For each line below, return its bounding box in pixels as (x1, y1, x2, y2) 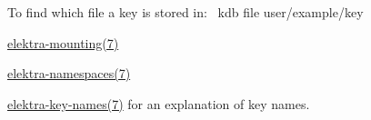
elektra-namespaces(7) (7, 64, 131, 83)
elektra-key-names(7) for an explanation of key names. (7, 94, 310, 113)
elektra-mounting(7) (7, 33, 119, 52)
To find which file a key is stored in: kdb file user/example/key (7, 3, 364, 21)
